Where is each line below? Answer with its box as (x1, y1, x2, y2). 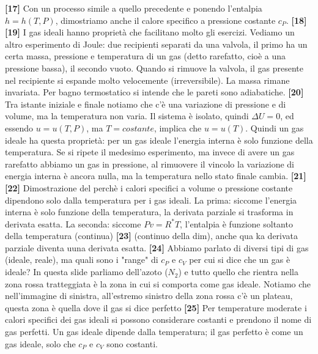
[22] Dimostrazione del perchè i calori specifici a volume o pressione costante (5, 181, 293, 194)
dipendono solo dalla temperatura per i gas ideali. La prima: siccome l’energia (5, 193, 297, 206)
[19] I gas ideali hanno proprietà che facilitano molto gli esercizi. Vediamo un (5, 26, 295, 39)
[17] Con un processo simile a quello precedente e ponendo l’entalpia (5, 2, 262, 14)
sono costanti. (106, 337, 158, 350)
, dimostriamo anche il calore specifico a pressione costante (55, 13, 276, 26)
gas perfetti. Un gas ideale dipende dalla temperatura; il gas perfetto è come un (5, 325, 303, 338)
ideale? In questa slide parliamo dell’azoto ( (5, 265, 168, 278)
